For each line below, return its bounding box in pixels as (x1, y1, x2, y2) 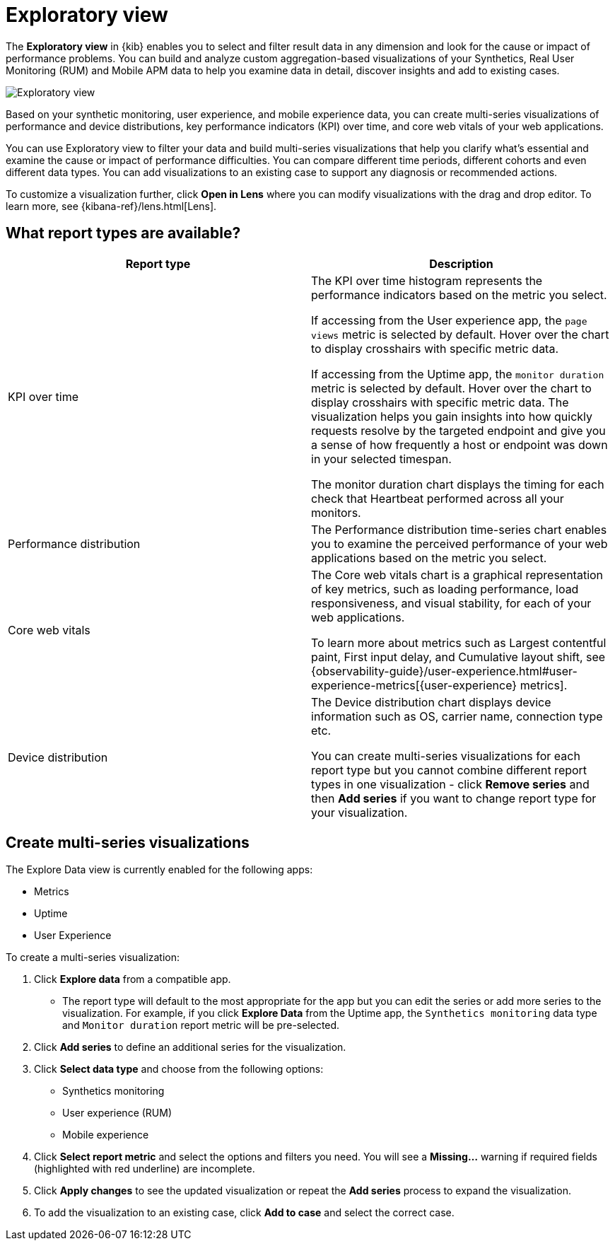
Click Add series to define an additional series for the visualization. (34, 1041, 346, 1054)
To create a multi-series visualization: (6, 951, 180, 964)
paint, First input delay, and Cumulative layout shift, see (311, 649, 606, 664)
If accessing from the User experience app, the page (311, 313, 587, 327)
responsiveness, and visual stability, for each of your (311, 595, 592, 610)
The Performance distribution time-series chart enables (311, 522, 607, 537)
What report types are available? (6, 224, 241, 243)
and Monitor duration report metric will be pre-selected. (62, 1019, 340, 1032)
